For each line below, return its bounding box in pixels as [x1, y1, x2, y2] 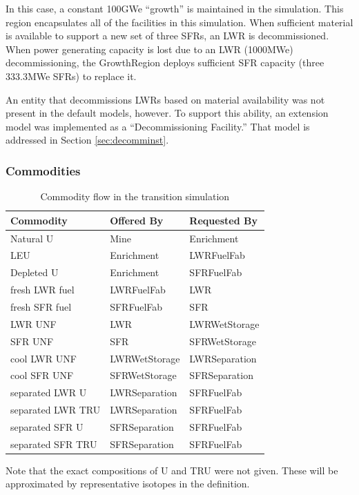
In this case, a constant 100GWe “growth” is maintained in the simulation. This [6, 1, 344, 15]
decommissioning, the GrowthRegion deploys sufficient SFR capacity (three [6, 55, 324, 70]
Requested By [189, 213, 258, 227]
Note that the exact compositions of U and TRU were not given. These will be [6, 463, 338, 477]
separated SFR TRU [10, 436, 97, 451]
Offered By [110, 213, 164, 227]
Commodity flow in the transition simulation [40, 189, 230, 204]
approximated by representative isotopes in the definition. [6, 476, 250, 491]
